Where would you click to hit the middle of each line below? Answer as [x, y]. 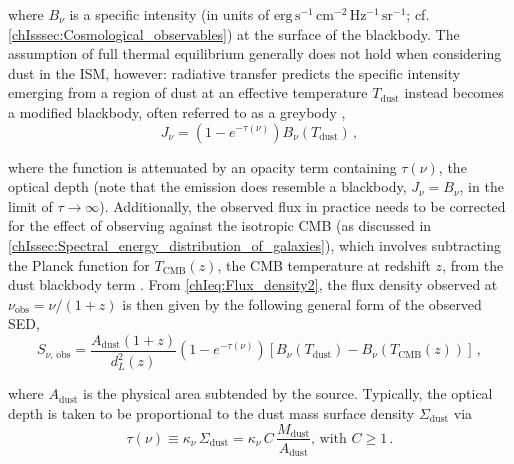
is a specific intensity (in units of [169, 14]
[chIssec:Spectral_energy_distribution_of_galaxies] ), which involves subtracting [254, 244]
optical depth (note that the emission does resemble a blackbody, [207, 186]
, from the [473, 264]
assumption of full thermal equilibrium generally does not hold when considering [255, 53]
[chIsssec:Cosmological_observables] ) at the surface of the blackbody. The [234, 33]
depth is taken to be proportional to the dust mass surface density [211, 412]
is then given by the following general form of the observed [302, 303]
